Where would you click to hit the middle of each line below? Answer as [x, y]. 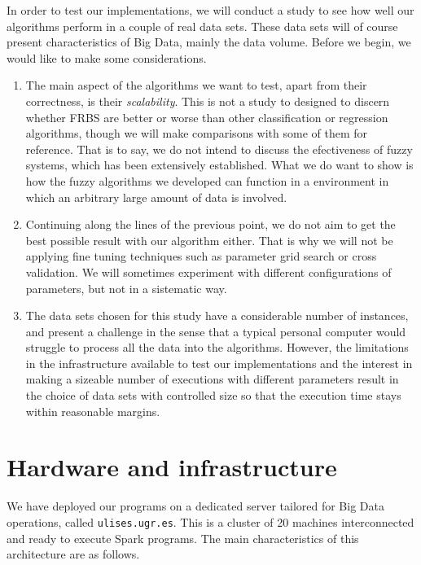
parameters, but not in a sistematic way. [126, 288]
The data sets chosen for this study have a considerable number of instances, [217, 315]
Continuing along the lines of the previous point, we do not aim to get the [210, 224]
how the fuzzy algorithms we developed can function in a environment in [207, 180]
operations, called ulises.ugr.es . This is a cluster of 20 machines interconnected [210, 521]
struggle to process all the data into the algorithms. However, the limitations [217, 347]
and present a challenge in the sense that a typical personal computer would [216, 331]
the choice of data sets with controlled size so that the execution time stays [213, 395]
